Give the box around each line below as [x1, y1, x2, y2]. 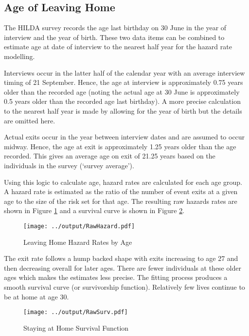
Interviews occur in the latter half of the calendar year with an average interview [4, 67, 245, 78]
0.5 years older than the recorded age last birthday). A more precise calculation [4, 96, 241, 106]
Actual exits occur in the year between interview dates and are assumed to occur [4, 132, 245, 142]
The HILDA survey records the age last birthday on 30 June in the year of [4, 22, 227, 33]
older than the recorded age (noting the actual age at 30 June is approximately [4, 86, 240, 97]
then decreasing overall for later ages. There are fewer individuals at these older [4, 262, 241, 273]
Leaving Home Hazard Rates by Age [23, 237, 132, 247]
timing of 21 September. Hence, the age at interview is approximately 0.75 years [4, 77, 243, 87]
